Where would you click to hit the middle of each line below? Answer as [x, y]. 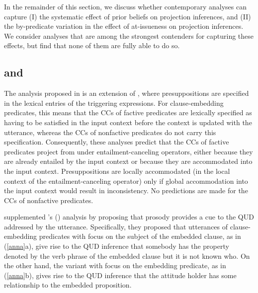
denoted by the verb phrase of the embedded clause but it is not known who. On [127, 256]
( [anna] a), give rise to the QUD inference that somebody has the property [117, 246]
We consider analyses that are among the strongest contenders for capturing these [129, 36]
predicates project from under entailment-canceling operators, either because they [129, 151]
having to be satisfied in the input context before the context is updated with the [128, 122]
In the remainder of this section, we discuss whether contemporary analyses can [125, 6]
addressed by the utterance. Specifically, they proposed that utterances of [116, 226]
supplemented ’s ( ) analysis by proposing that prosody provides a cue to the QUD [129, 217]
